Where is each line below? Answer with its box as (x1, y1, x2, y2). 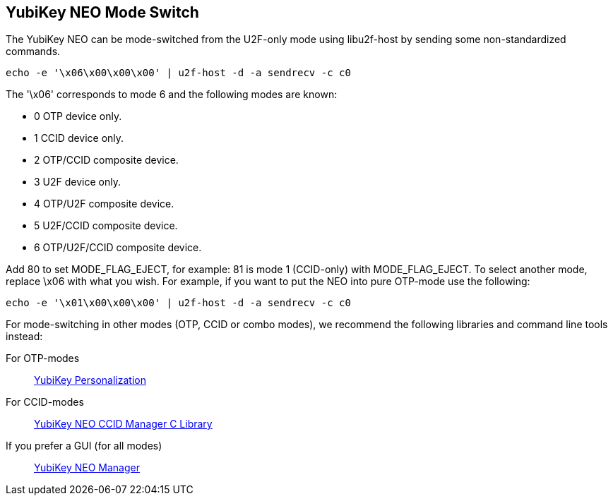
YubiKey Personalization (34, 374, 146, 387)
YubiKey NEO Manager (34, 461, 141, 474)
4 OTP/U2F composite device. (34, 198, 174, 210)
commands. (6, 45, 61, 58)
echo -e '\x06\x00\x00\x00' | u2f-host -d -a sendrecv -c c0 (6, 67, 351, 79)
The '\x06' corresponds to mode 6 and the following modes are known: (6, 88, 338, 101)
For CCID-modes (6, 396, 84, 409)
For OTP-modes (6, 352, 80, 365)
